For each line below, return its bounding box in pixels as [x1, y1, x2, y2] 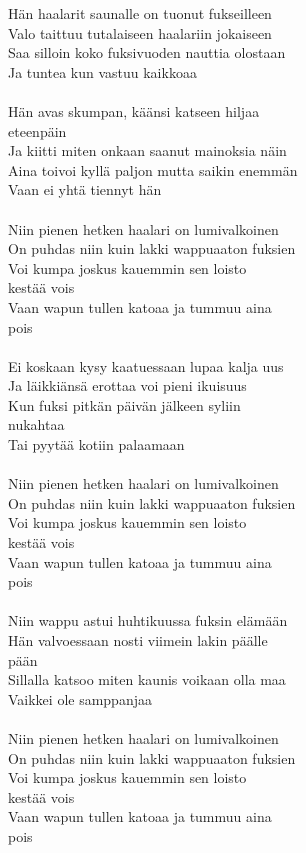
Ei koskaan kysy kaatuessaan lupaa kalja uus [8, 355, 284, 376]
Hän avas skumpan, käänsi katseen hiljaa [8, 100, 260, 121]
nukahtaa [8, 414, 65, 435]
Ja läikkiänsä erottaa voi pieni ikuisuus [8, 375, 247, 396]
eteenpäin [8, 120, 67, 141]
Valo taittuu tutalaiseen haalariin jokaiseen [8, 22, 272, 43]
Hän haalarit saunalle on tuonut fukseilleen [8, 3, 272, 23]
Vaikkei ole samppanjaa [8, 688, 152, 709]
